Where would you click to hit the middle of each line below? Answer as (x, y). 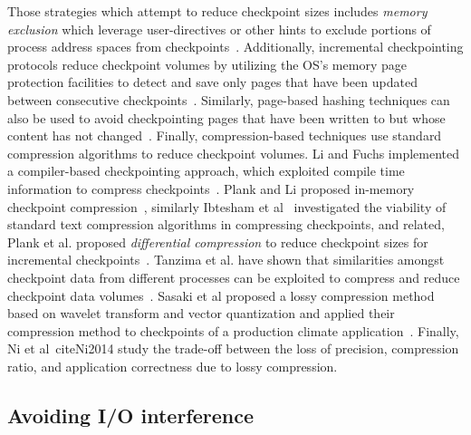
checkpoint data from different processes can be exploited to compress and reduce (234, 277)
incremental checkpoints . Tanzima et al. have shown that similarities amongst (226, 260)
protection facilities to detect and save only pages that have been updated (212, 82)
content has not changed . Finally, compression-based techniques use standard (225, 135)
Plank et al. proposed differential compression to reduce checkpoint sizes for (218, 242)
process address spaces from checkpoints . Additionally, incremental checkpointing (235, 47)
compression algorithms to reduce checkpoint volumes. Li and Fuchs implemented (234, 153)
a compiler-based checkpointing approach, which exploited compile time (206, 171)
